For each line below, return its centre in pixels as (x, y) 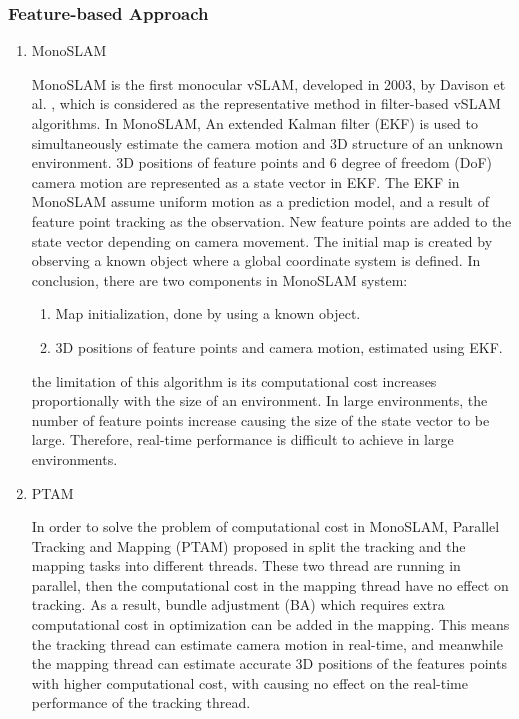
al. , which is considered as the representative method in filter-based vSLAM (266, 103)
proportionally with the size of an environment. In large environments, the (259, 400)
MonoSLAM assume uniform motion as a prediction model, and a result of (260, 201)
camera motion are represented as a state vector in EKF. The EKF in (245, 181)
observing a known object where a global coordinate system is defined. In (256, 260)
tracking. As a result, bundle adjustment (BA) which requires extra (238, 604)
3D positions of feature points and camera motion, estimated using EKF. (279, 346)
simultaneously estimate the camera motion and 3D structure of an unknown (267, 142)
